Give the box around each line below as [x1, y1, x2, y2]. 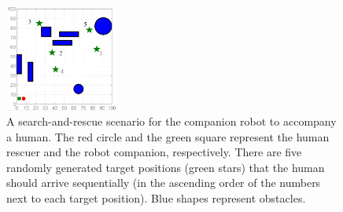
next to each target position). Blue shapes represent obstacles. [6, 190, 306, 207]
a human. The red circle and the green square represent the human [6, 128, 330, 144]
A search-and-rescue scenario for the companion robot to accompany [6, 113, 337, 130]
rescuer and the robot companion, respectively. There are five [6, 144, 302, 160]
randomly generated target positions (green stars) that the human [6, 159, 325, 175]
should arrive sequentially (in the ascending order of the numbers [6, 174, 321, 191]
